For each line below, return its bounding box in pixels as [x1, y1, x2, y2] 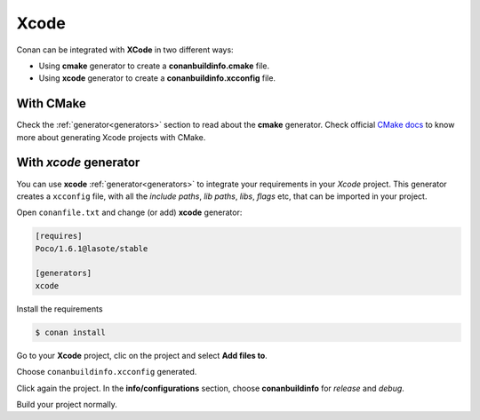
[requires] [35, 231, 83, 242]
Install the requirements [16, 303, 103, 314]
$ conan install [35, 327, 107, 337]
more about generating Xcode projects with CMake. [16, 131, 206, 142]
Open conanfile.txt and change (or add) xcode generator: [16, 207, 243, 218]
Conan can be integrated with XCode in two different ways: [16, 44, 235, 55]
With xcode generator [16, 155, 140, 170]
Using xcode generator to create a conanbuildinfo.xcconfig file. [38, 73, 276, 83]
